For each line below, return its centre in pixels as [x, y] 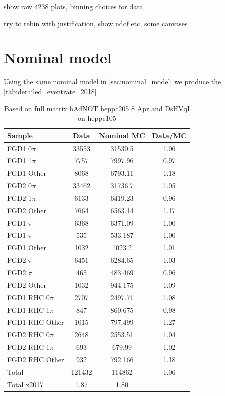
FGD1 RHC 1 [29, 310]
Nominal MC [122, 135]
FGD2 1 [20, 198]
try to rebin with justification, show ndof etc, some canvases [96, 23]
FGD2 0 [20, 186]
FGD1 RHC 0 [29, 297]
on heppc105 [97, 118]
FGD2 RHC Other [36, 359]
